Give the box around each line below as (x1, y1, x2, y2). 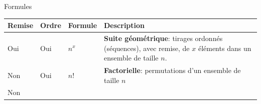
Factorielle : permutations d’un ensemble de (104, 64, 241, 75)
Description (104, 20, 145, 30)
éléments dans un (198, 42, 251, 53)
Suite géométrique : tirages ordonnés (104, 32, 223, 43)
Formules (4, 1, 32, 11)
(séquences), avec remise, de (104, 42, 190, 53)
